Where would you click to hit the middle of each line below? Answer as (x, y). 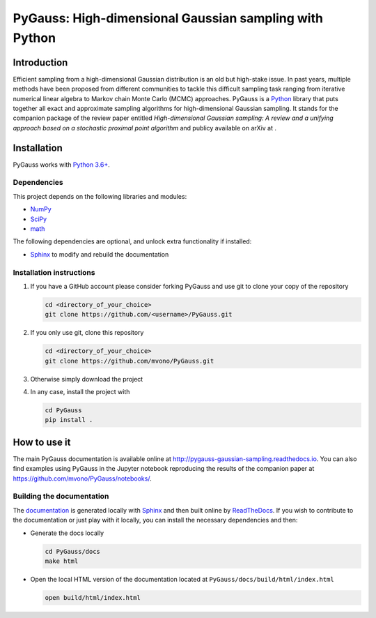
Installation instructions (54, 272)
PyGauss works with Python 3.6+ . (62, 165)
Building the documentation (61, 497)
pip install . (69, 420)
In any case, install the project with (80, 392)
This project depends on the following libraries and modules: (100, 196)
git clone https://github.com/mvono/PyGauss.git (130, 361)
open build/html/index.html (93, 597)
